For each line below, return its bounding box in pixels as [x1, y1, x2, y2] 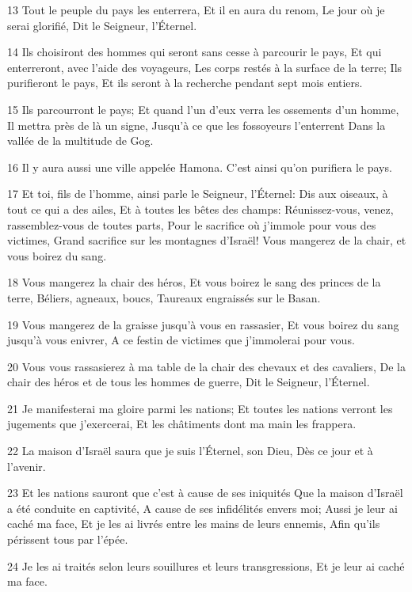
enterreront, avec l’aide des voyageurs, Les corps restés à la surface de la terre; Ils [7, 59, 402, 75]
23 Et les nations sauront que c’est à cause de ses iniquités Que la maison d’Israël [7, 484, 403, 501]
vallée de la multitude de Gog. [7, 132, 154, 149]
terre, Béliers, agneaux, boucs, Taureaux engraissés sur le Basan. [7, 289, 321, 305]
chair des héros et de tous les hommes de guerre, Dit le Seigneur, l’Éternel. [7, 374, 370, 390]
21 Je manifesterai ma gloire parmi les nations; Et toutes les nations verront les [7, 400, 393, 416]
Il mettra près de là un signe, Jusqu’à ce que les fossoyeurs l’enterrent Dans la [7, 116, 386, 133]
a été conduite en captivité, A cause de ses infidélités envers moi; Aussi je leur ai [7, 499, 398, 516]
